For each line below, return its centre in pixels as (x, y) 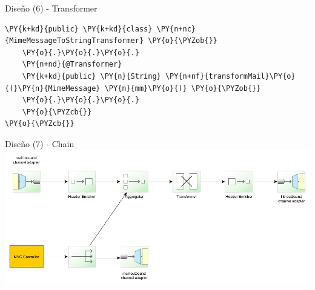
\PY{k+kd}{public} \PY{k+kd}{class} (79, 29)
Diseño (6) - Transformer (51, 8)
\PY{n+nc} (176, 29)
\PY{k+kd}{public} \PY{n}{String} (91, 76)
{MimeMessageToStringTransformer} (75, 41)
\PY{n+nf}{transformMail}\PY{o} (230, 76)
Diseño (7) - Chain (40, 143)
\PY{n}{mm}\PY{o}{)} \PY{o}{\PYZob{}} (183, 88)
